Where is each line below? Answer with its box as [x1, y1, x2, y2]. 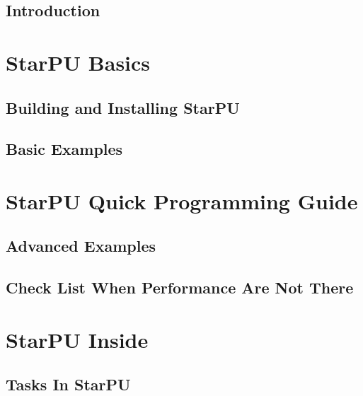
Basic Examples [6, 138, 123, 160]
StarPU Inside [6, 325, 149, 354]
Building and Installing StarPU [6, 96, 240, 118]
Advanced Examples [6, 235, 156, 257]
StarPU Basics [6, 47, 151, 76]
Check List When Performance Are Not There [6, 276, 354, 298]
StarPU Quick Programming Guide [6, 186, 358, 215]
